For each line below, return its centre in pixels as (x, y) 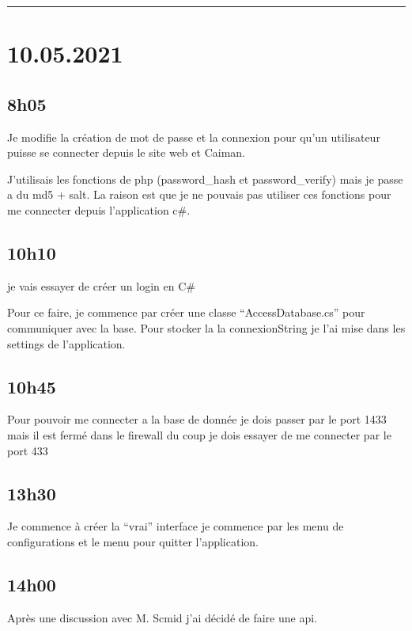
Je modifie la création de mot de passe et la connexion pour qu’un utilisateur (194, 137)
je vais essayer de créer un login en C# (101, 285)
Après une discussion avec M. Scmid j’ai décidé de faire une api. (162, 617)
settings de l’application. (66, 343)
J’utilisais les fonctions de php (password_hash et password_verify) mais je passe (205, 179)
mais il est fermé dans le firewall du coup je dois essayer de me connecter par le (199, 434)
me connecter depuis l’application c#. (99, 209)
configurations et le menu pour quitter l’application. (133, 541)
